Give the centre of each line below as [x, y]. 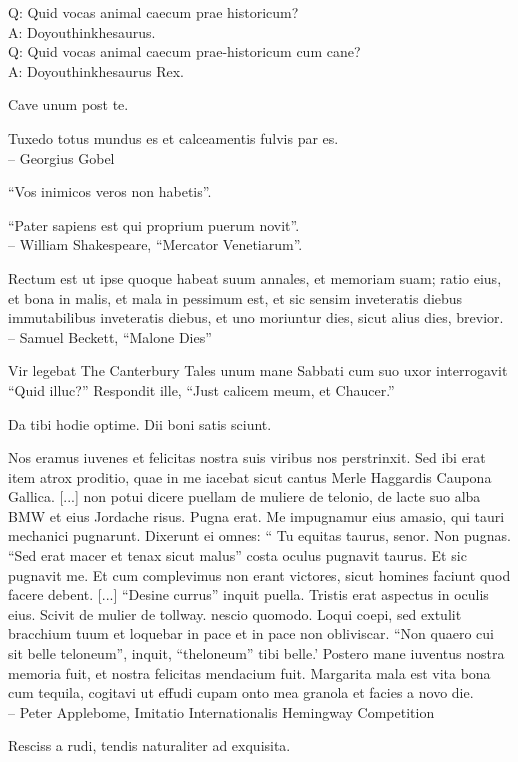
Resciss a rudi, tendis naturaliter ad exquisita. [149, 745]
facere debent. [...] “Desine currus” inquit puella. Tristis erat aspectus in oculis [248, 594]
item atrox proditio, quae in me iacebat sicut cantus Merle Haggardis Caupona [250, 476]
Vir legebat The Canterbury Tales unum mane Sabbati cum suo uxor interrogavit [258, 370]
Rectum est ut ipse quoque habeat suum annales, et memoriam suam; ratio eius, [255, 277]
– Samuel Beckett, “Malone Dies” [110, 336]
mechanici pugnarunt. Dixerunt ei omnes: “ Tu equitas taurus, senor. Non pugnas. [259, 535]
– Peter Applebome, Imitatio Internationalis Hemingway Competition [221, 711]
